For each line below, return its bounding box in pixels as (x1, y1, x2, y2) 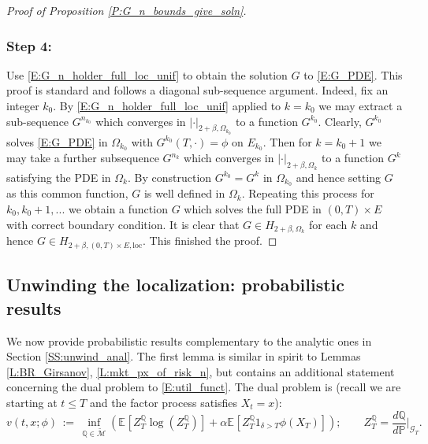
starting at (6, 394, 58, 410)
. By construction (127, 168, 212, 185)
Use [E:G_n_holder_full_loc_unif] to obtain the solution (6, 66, 288, 83)
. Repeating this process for (241, 185, 374, 202)
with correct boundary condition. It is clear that (6, 216, 240, 232)
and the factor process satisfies (89, 394, 238, 410)
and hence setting (296, 168, 381, 185)
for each (308, 216, 348, 232)
